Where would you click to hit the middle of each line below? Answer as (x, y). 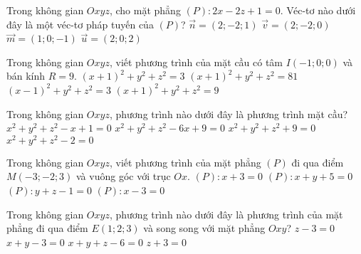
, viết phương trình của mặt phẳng (185, 162)
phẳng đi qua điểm (47, 228)
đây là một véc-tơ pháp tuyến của (80, 24)
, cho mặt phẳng (145, 10)
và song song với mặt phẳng (204, 228)
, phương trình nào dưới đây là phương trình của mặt (226, 214)
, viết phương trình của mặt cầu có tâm (196, 62)
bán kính (26, 76)
